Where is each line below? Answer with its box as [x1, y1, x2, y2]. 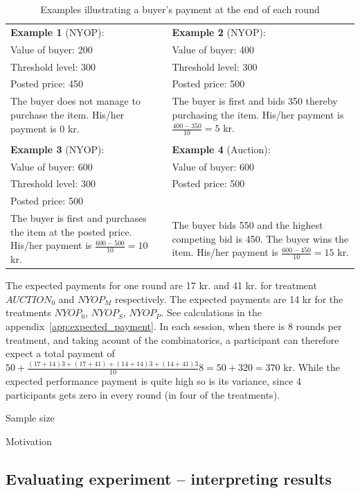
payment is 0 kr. [10, 121, 80, 135]
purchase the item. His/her [10, 107, 125, 121]
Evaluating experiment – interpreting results [6, 467, 332, 489]
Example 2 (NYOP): [172, 24, 266, 39]
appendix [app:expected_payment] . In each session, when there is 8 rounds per [6, 319, 342, 333]
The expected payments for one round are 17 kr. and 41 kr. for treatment [6, 278, 317, 293]
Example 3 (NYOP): [10, 141, 105, 156]
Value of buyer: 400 [172, 42, 255, 56]
